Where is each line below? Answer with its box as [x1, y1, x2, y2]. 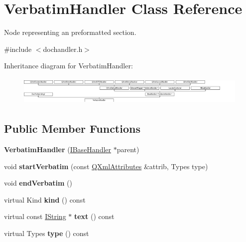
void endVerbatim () [4, 178, 72, 188]
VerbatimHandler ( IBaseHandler [4, 144, 112, 154]
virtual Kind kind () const [4, 194, 86, 205]
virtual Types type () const [4, 228, 89, 238]
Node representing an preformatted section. [4, 27, 136, 37]
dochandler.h [43, 43, 83, 54]
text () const [74, 211, 115, 222]
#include [4, 43, 32, 54]
